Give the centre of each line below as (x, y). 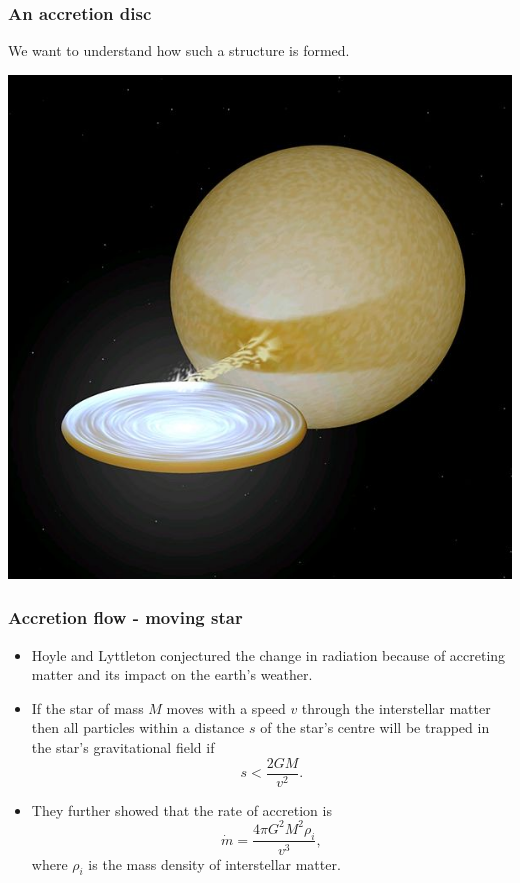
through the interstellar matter (396, 707)
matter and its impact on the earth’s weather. (172, 674)
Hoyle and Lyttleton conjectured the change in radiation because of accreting (268, 654)
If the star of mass (87, 707)
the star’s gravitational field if (123, 747)
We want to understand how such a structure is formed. (179, 50)
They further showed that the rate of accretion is (181, 809)
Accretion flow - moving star (125, 617)
